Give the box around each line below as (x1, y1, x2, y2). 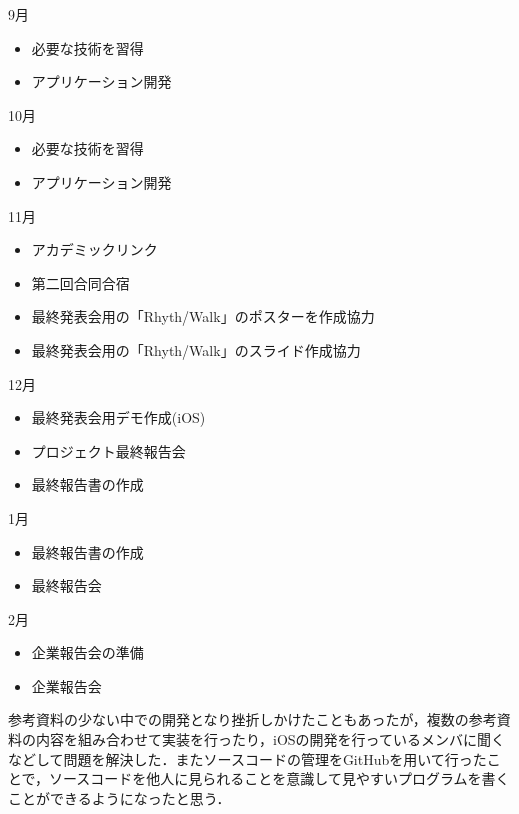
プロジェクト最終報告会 (31, 440, 186, 461)
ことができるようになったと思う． (8, 787, 231, 808)
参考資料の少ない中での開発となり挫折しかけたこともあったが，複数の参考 (8, 709, 497, 730)
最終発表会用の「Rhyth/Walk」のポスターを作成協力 (31, 306, 375, 327)
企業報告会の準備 (31, 642, 144, 663)
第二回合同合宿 (31, 272, 130, 293)
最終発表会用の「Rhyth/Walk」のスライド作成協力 (31, 339, 361, 360)
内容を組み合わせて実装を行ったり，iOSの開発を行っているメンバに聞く (35, 729, 505, 750)
